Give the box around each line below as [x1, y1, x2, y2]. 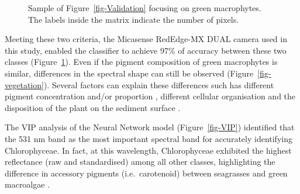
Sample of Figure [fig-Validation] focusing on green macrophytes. [28, 2, 261, 13]
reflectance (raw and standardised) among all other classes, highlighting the [5, 155, 275, 168]
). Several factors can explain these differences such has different [43, 78, 274, 91]
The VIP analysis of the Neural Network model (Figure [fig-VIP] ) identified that [5, 121, 295, 133]
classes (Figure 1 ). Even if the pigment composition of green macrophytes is [5, 56, 278, 68]
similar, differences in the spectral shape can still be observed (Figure [5, 67, 254, 79]
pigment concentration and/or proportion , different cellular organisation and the [5, 90, 296, 102]
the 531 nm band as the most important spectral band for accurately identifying [5, 132, 292, 144]
